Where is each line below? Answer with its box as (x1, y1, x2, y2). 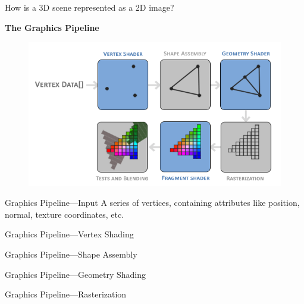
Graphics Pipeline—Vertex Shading (5, 228, 134, 240)
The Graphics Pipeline (5, 21, 99, 33)
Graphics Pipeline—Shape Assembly (5, 247, 137, 260)
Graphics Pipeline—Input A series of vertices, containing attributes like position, (5, 196, 300, 209)
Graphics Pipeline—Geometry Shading (5, 268, 146, 280)
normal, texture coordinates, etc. (5, 208, 124, 220)
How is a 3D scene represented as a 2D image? (5, 1, 174, 13)
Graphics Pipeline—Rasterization (5, 288, 127, 300)
